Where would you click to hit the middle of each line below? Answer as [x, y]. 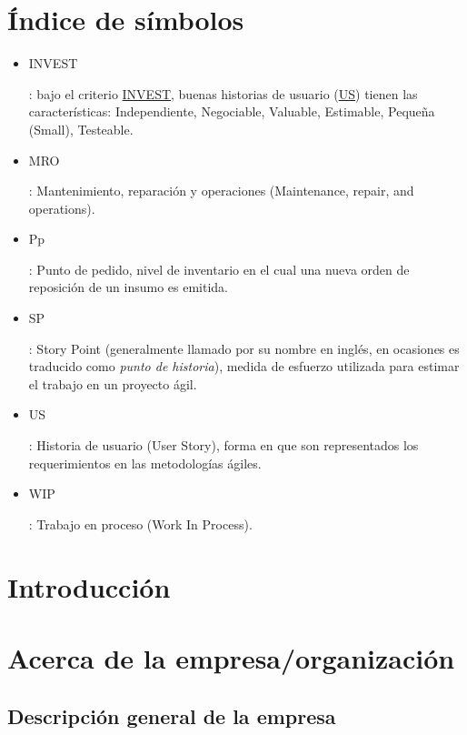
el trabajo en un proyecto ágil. [113, 383]
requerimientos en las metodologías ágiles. [145, 463]
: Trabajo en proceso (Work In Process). [140, 524]
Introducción [89, 586]
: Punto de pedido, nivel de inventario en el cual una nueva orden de [219, 269]
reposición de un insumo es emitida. [129, 287]
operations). [62, 208]
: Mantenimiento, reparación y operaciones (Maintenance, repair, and [221, 191]
